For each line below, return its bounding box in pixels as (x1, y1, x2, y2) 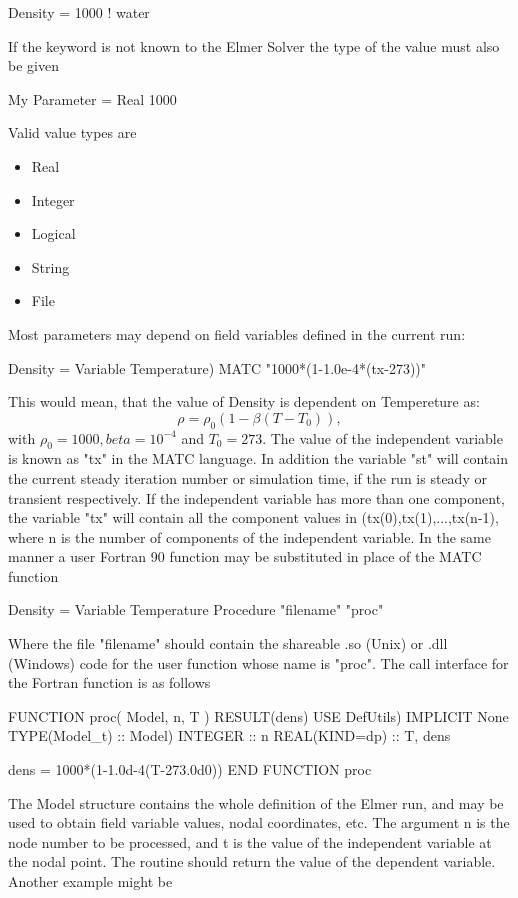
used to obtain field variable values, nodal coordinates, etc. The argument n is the (8, 812, 510, 833)
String (31, 256, 70, 277)
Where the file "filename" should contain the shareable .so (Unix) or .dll (8, 633, 448, 654)
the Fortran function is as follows (8, 672, 211, 693)
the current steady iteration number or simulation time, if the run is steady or (8, 467, 487, 488)
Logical (31, 223, 76, 244)
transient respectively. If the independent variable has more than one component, (8, 487, 506, 508)
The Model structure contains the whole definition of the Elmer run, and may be (8, 792, 504, 813)
